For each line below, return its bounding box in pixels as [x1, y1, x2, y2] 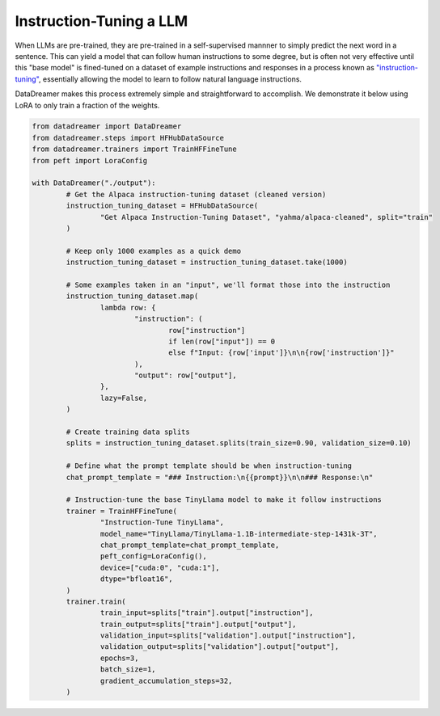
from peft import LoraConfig [32, 156, 148, 165]
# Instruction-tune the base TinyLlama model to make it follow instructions [66, 495, 382, 504]
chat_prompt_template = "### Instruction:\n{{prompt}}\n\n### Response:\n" [66, 473, 374, 482]
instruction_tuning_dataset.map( [66, 292, 199, 301]
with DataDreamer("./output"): [32, 179, 157, 187]
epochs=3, [99, 653, 139, 663]
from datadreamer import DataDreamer [32, 122, 182, 131]
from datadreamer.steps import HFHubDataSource [32, 133, 224, 142]
